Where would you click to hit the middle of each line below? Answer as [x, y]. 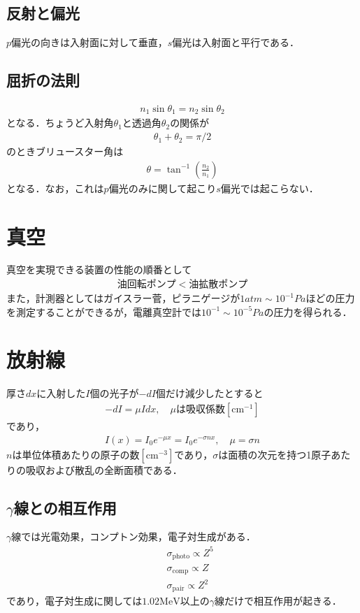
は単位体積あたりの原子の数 [76, 454]
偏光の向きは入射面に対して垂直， [89, 42]
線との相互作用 [65, 507]
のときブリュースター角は [65, 151]
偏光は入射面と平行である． [236, 42]
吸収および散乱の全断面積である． [104, 469]
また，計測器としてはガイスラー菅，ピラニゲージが [123, 298]
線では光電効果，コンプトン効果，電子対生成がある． [134, 536]
